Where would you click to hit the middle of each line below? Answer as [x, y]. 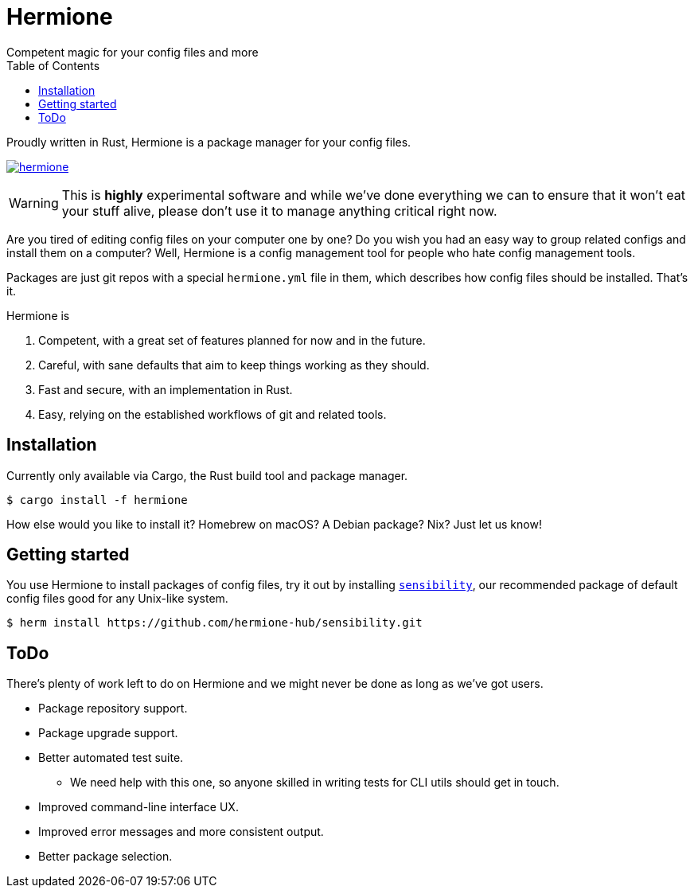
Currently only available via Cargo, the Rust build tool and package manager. [207, 475]
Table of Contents [53, 65]
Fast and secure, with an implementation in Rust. [166, 389]
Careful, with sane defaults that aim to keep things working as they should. [234, 365]
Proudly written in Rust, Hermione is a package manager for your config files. [209, 142]
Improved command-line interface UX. [138, 807]
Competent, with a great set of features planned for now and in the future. [232, 340]
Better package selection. [105, 857]
